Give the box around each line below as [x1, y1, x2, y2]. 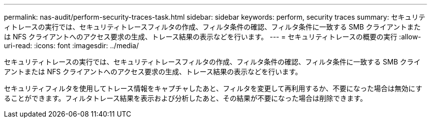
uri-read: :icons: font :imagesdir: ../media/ [4, 41, 139, 50]
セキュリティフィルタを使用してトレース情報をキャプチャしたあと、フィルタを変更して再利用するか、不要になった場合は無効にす [4, 84, 423, 92]
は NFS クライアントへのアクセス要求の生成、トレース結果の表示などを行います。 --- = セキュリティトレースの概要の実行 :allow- [4, 32, 421, 41]
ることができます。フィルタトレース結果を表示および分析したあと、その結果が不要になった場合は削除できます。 [4, 94, 367, 102]
